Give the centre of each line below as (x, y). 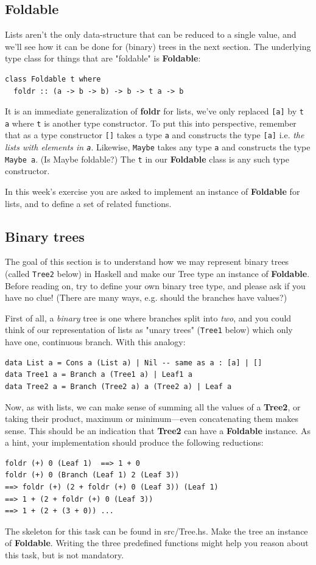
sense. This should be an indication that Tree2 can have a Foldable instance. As (158, 430)
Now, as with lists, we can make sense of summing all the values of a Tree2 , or (153, 406)
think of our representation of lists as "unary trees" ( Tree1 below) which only (149, 330)
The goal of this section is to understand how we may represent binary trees (147, 261)
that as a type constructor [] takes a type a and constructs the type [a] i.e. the (155, 135)
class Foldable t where (53, 79)
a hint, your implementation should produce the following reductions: (134, 442)
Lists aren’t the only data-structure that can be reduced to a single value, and (151, 34)
